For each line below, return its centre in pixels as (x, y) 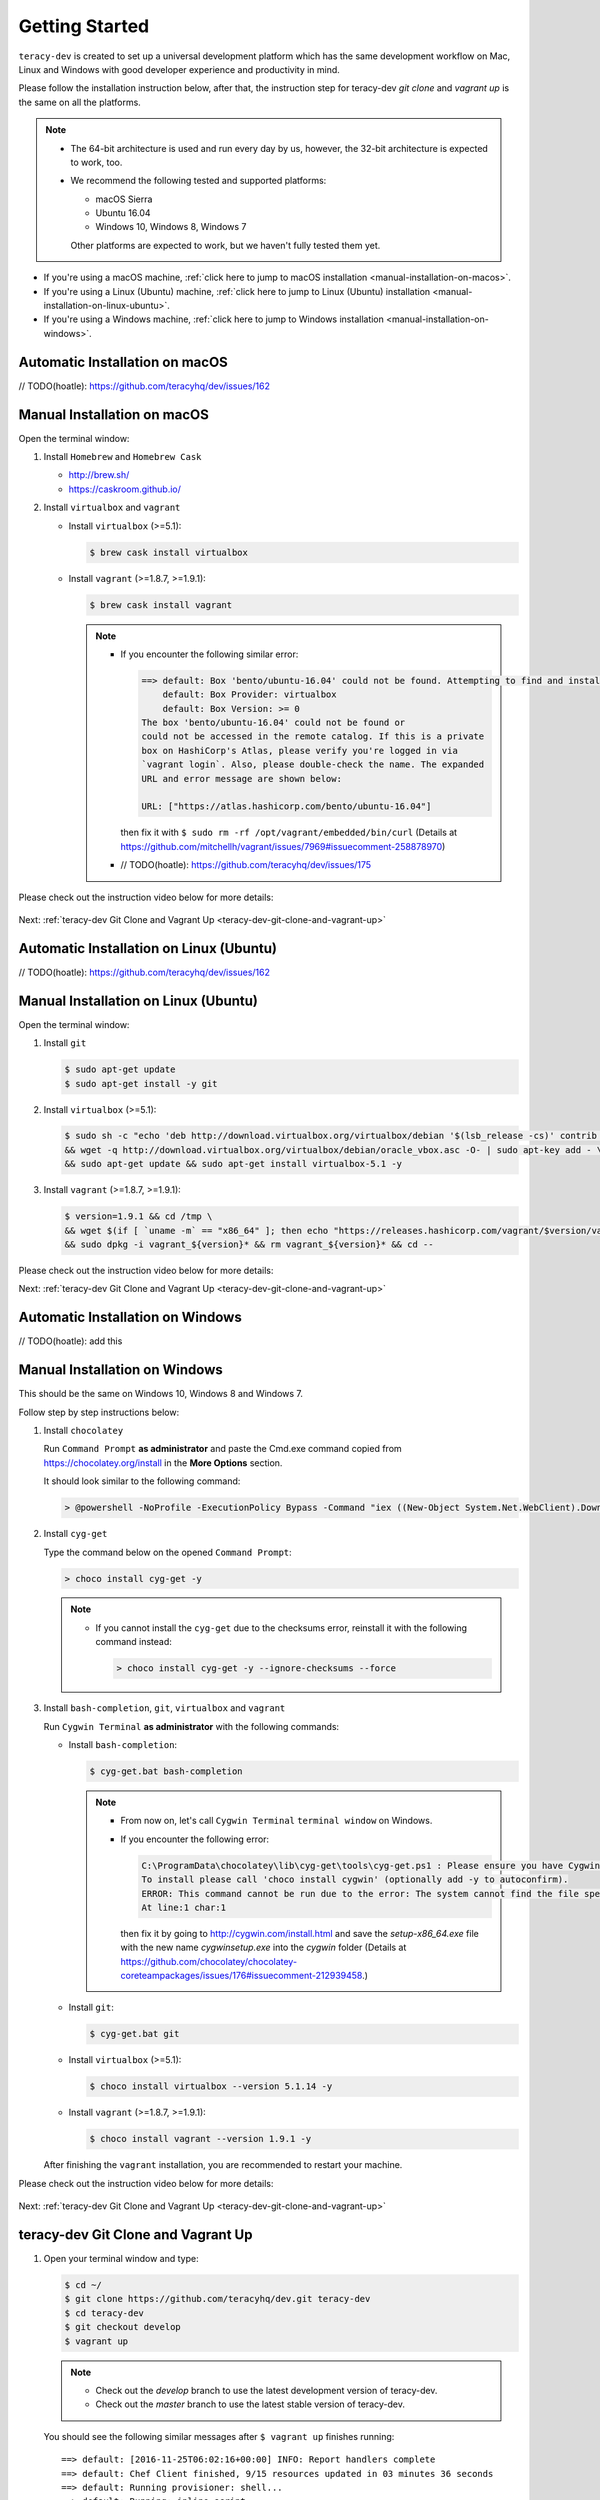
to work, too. (96, 162)
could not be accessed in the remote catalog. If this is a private (313, 736)
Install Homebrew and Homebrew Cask (122, 456)
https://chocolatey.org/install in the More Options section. (163, 1462)
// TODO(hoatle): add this (70, 1341)
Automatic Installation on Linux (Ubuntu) (147, 948)
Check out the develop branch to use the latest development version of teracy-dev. (266, 2390)
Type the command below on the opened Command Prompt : (167, 1552)
